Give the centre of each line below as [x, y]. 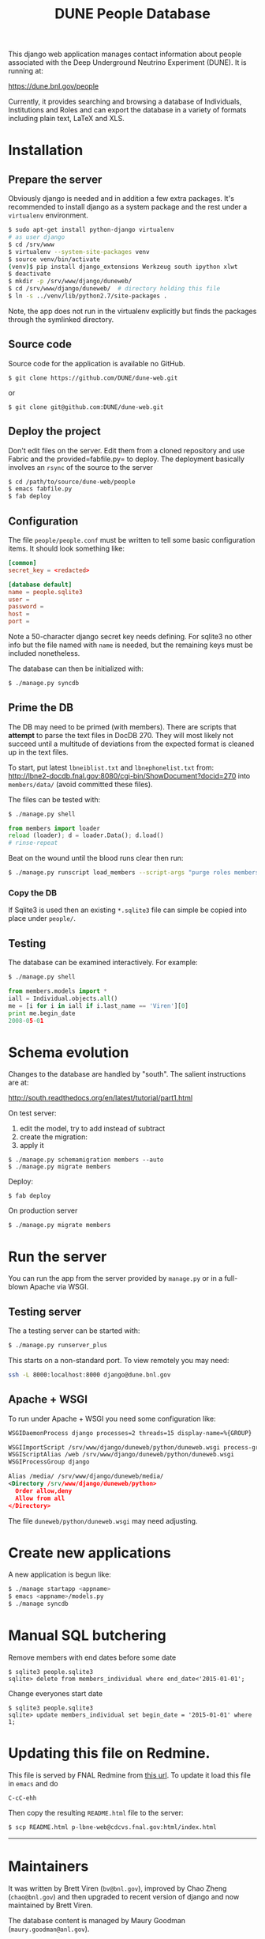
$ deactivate [30, 274]
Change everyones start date [56, 1694]
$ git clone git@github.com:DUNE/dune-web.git [86, 407]
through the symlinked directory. [61, 319]
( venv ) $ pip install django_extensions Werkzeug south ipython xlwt [123, 267]
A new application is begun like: [60, 1574]
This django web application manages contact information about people [125, 54]
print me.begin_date [42, 1013]
